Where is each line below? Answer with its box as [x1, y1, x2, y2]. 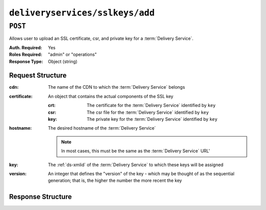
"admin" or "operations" [48, 52, 97, 58]
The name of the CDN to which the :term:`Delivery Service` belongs [48, 84, 185, 90]
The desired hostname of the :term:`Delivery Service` [48, 125, 156, 131]
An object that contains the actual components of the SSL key [48, 93, 173, 99]
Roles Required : [9, 52, 42, 58]
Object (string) [48, 58, 78, 64]
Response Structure [9, 193, 72, 201]
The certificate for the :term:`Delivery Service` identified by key [87, 103, 216, 108]
